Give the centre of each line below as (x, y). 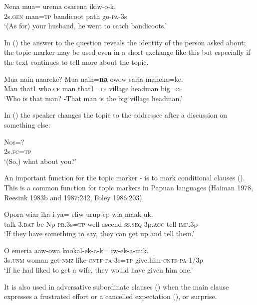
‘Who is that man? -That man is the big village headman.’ (93, 98)
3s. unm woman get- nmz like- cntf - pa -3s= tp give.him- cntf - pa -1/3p (104, 260)
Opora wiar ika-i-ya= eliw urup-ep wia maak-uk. (79, 214)
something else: (27, 124)
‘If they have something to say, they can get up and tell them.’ (99, 233)
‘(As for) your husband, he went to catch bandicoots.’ (86, 26)
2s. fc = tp (18, 151)
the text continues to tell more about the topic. (76, 62)
